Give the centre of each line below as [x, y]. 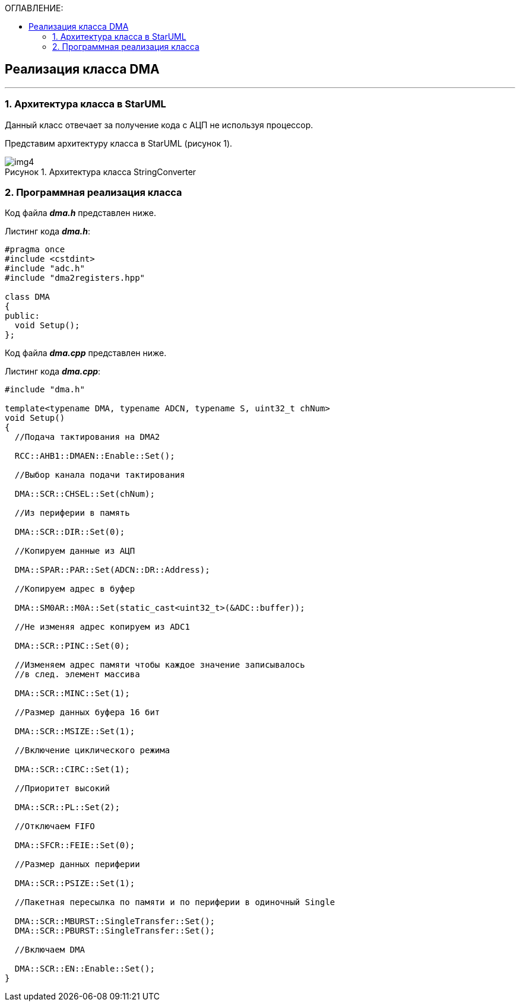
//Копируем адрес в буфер [75, 589]
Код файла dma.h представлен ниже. [81, 213]
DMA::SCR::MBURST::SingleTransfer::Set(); [115, 921]
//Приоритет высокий [62, 788]
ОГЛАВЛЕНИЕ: [34, 8]
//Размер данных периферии [77, 864]
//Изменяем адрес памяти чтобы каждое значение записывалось [160, 665]
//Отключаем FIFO [55, 826]
